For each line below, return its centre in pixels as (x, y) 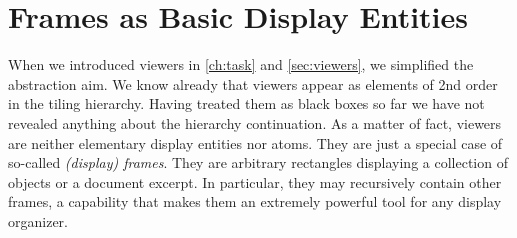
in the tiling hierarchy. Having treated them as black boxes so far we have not (246, 103)
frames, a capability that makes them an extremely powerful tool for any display (255, 201)
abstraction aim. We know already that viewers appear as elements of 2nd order (253, 83)
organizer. (38, 220)
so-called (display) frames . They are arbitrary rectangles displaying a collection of (258, 162)
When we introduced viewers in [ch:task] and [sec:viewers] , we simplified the (241, 64)
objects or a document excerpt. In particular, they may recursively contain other (255, 181)
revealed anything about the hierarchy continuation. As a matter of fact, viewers (255, 122)
